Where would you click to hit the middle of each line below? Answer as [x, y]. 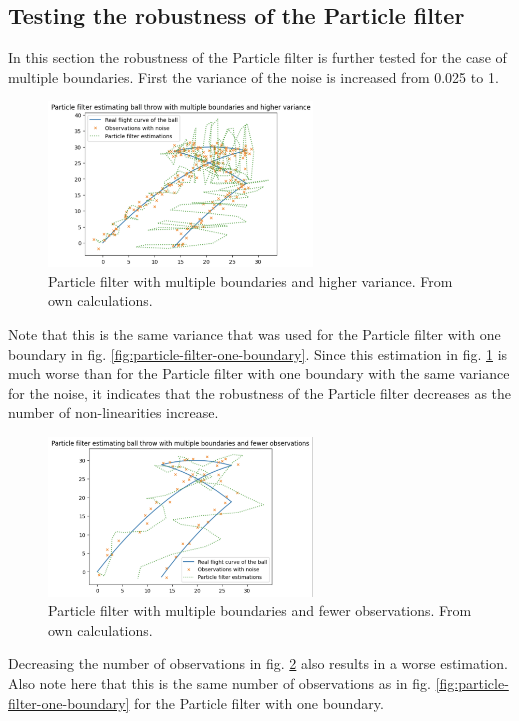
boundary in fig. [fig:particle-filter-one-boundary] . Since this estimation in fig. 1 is [258, 353]
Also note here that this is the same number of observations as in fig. [219, 683]
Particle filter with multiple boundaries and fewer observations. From [260, 610]
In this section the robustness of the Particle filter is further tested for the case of [257, 57]
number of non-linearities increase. [113, 412]
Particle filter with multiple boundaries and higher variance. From [250, 280]
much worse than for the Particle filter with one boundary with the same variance [259, 373]
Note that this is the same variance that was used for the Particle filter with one [254, 334]
